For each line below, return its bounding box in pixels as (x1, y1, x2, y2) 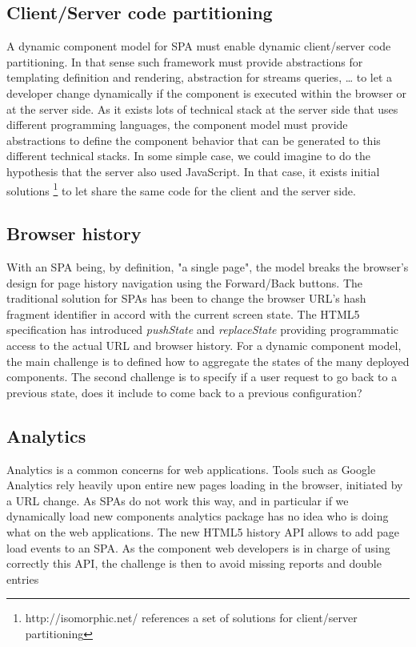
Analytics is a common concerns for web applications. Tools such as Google (6, 460, 376, 477)
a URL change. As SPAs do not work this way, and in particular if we (6, 492, 349, 508)
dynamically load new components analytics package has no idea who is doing (6, 508, 389, 524)
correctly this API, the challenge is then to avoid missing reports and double (6, 555, 382, 572)
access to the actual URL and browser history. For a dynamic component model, (6, 336, 402, 353)
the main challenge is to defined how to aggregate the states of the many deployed (6, 352, 410, 369)
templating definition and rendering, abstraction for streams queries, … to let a (6, 69, 393, 86)
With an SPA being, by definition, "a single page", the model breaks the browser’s (6, 259, 409, 275)
